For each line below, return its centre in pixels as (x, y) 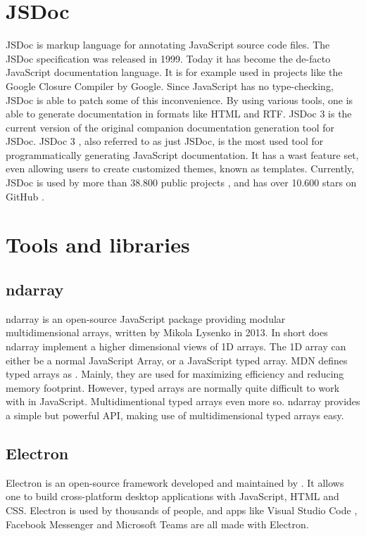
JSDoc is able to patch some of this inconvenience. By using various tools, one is (179, 100)
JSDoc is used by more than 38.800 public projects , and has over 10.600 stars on (181, 183)
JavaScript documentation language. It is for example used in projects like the (174, 72)
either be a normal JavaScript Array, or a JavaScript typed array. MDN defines (177, 360)
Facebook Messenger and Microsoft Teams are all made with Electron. (157, 524)
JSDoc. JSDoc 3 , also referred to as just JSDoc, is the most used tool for (165, 141)
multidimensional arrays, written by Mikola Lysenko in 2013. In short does (167, 332)
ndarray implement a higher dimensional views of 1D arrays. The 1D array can (176, 346)
